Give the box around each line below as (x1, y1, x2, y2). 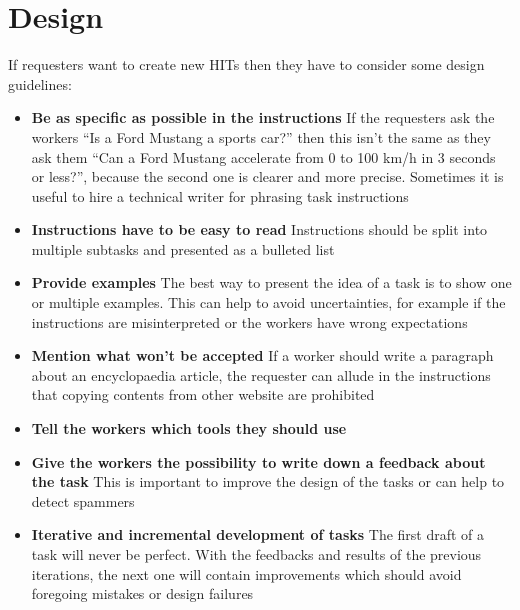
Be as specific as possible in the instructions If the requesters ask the (31, 107, 495, 128)
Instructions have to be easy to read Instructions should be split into (31, 219, 488, 240)
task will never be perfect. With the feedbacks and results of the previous (31, 544, 482, 564)
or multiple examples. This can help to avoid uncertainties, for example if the (31, 292, 506, 313)
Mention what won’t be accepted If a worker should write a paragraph (31, 345, 494, 366)
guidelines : (8, 73, 72, 94)
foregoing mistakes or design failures (31, 583, 254, 604)
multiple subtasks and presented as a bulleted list (31, 238, 335, 259)
